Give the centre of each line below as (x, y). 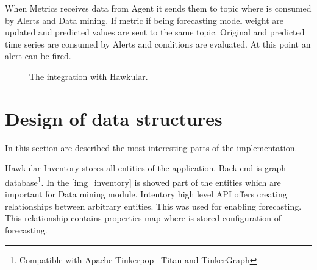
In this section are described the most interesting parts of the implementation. (151, 147)
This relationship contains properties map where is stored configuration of (143, 218)
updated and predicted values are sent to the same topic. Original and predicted (155, 32)
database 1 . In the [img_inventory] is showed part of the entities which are (143, 181)
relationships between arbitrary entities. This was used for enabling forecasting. (153, 206)
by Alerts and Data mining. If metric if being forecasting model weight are (144, 20)
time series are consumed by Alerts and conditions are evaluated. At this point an (158, 44)
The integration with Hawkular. (89, 76)
